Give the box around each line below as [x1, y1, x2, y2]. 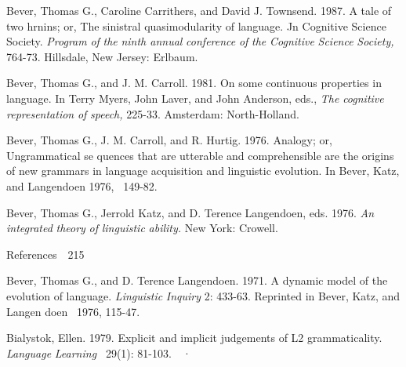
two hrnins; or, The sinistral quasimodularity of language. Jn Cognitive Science [6, 17, 386, 34]
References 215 [6, 245, 85, 262]
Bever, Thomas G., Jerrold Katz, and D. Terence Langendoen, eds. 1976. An [6, 204, 375, 220]
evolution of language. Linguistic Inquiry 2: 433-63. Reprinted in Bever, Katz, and [6, 287, 401, 303]
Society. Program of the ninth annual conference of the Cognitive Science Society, [6, 33, 394, 49]
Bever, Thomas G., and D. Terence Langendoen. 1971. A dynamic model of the [6, 272, 388, 289]
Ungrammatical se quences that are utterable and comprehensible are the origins [6, 147, 394, 163]
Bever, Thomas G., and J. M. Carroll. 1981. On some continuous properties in [6, 74, 382, 91]
